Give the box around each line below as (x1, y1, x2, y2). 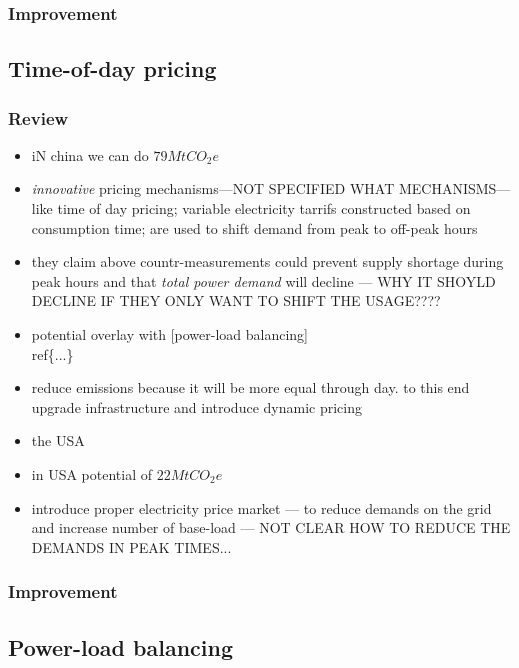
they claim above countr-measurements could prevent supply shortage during (31, 251, 504, 272)
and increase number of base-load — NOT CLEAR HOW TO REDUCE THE (31, 517, 511, 538)
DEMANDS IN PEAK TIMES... (31, 536, 232, 557)
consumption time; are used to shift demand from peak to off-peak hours (31, 217, 478, 238)
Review (8, 105, 69, 130)
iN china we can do (31, 144, 149, 165)
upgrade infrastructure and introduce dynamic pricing (31, 396, 362, 417)
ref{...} (31, 343, 74, 364)
